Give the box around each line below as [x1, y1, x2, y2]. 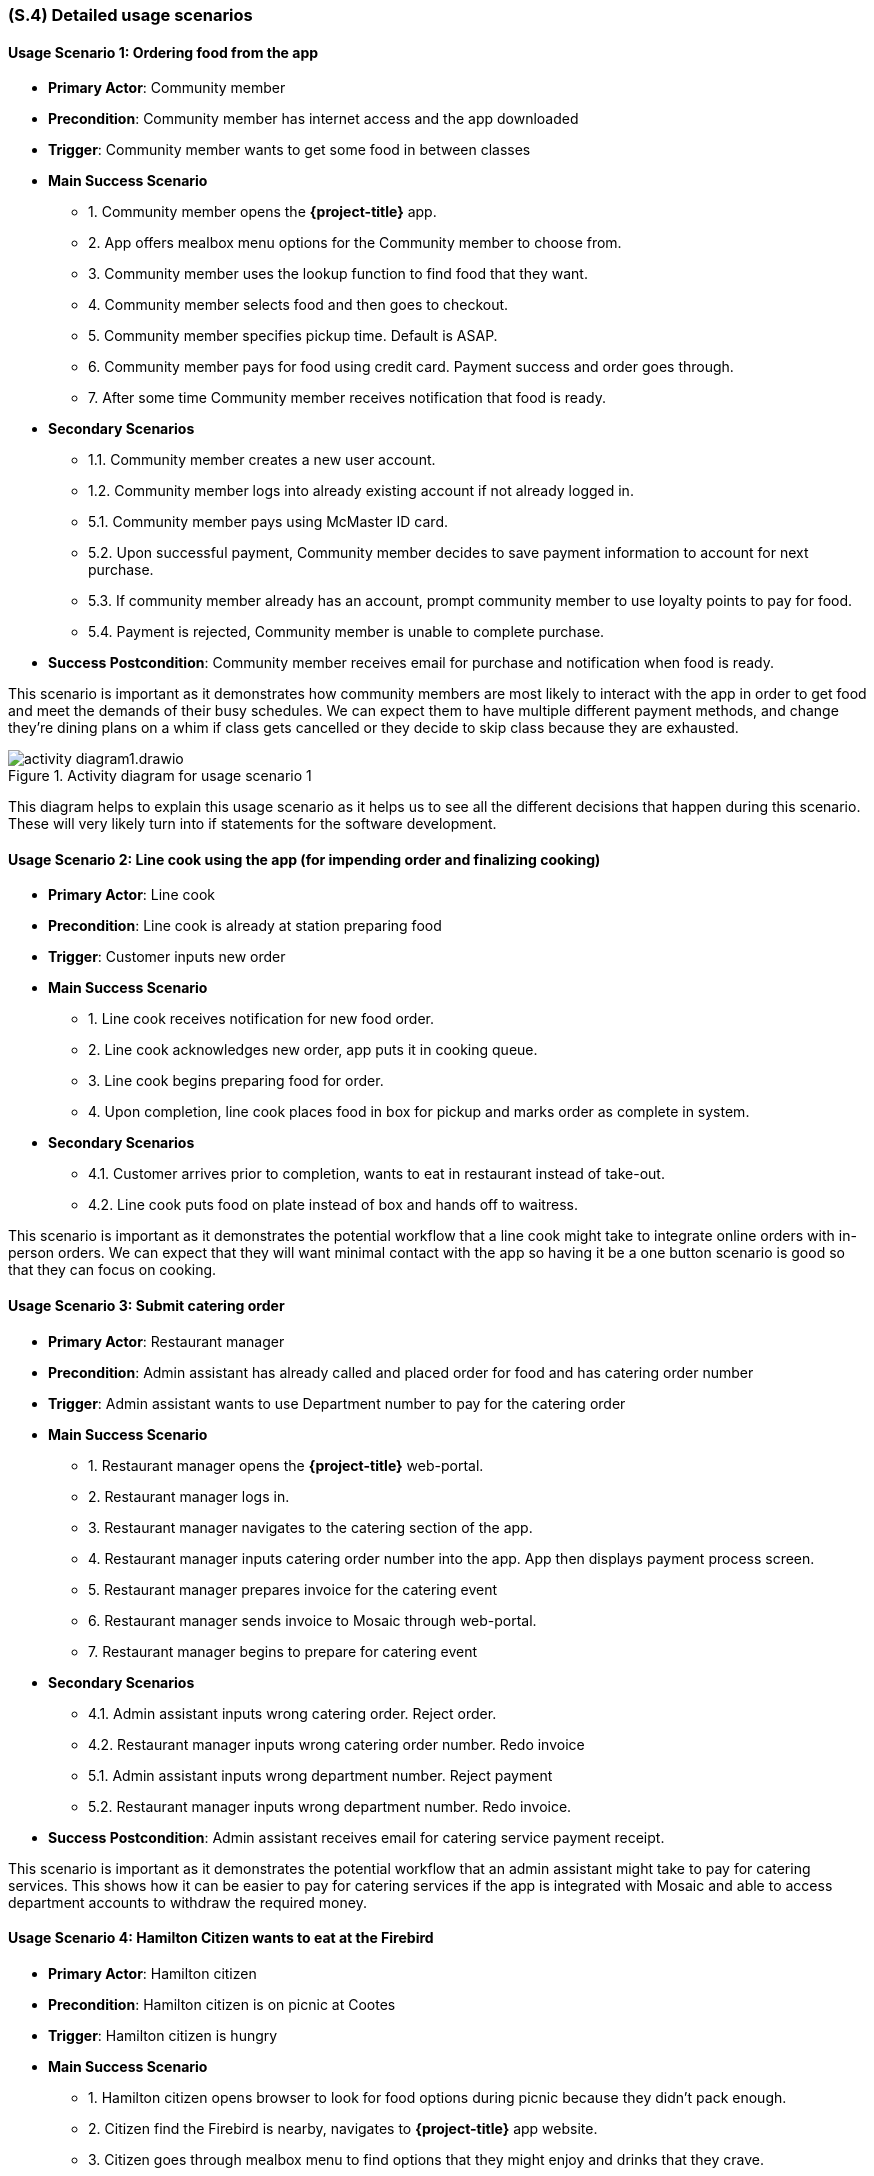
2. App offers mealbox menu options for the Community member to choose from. [88, 234, 622, 252]
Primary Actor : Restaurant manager [48, 1332, 285, 1350]
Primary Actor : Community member [48, 79, 286, 97]
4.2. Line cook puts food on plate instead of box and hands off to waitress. [88, 1196, 578, 1214]
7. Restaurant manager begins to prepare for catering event [88, 1642, 478, 1660]
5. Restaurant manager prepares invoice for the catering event [88, 1580, 498, 1598]
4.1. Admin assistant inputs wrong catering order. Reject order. [88, 1704, 497, 1722]
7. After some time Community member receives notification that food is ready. [88, 389, 606, 407]
